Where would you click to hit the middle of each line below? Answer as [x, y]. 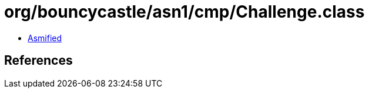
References [38, 61]
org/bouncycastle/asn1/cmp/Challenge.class [184, 12]
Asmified [45, 38]
